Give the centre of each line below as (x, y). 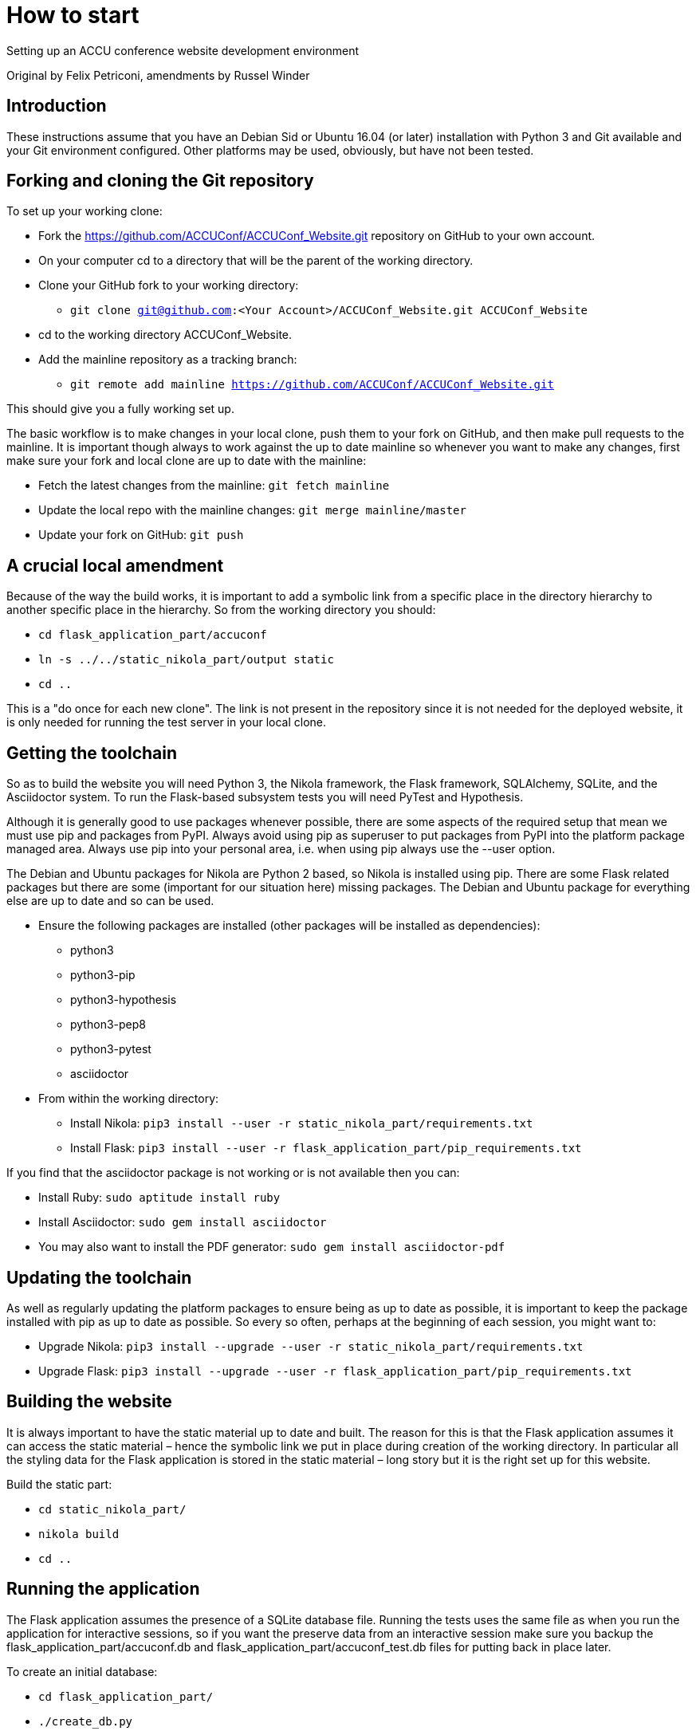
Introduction (57, 106)
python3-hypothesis (124, 1000)
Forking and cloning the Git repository (160, 181)
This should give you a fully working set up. (120, 409)
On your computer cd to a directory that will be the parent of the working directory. (256, 261)
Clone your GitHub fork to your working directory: (169, 285)
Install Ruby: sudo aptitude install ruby (159, 1198)
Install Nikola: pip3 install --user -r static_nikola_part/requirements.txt (302, 1123)
